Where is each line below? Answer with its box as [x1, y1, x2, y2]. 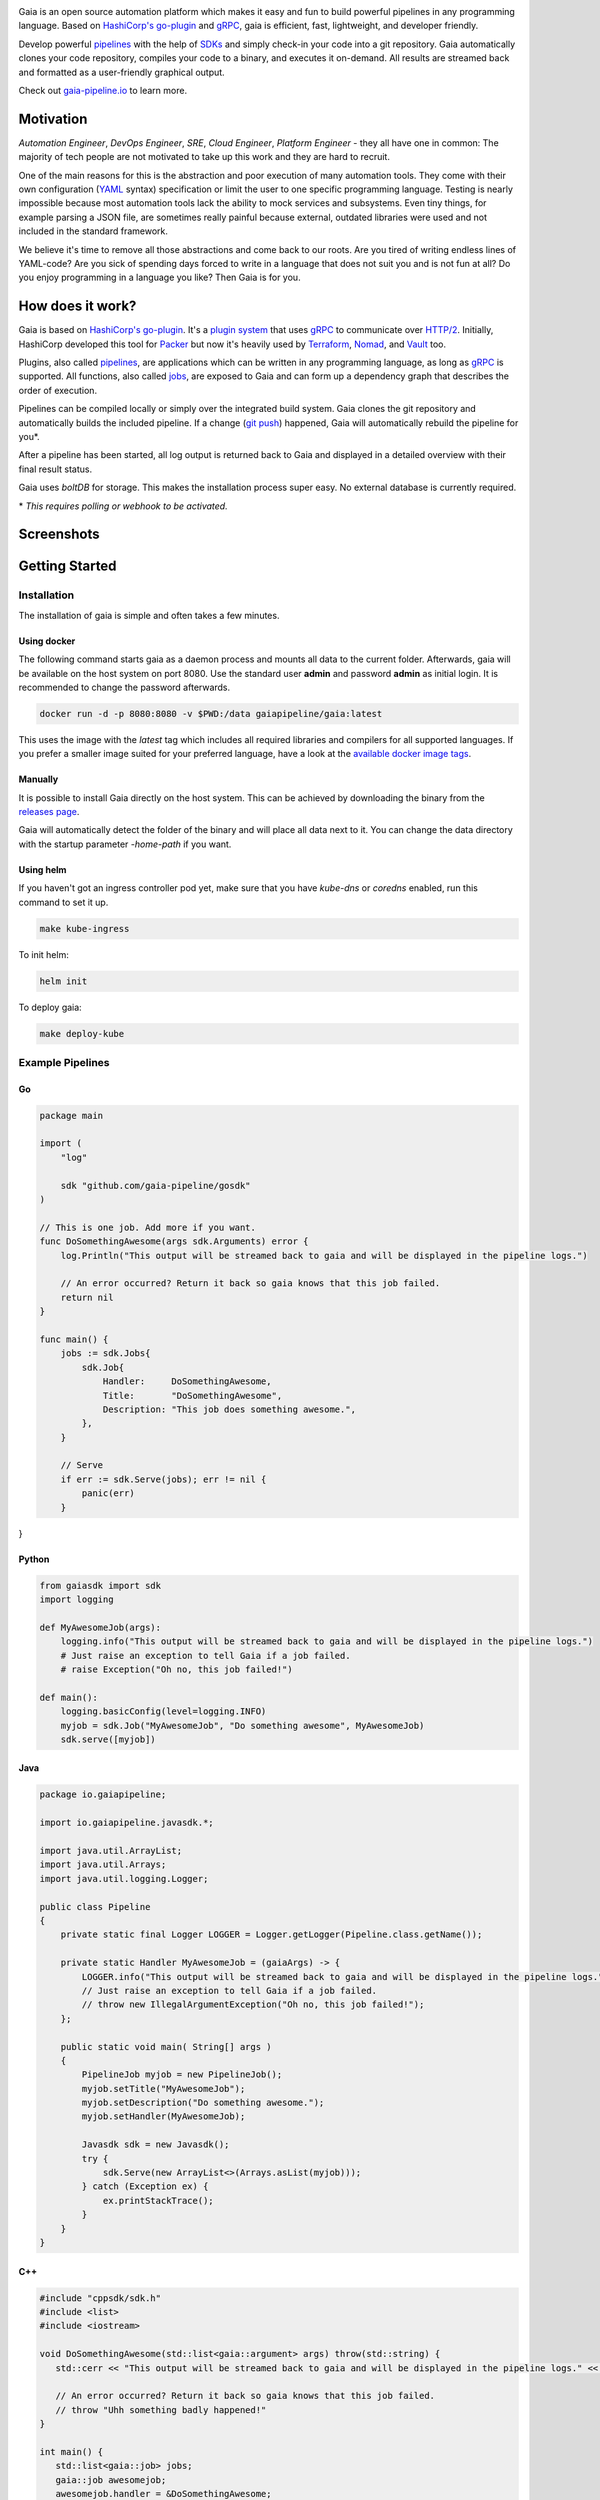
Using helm [18, 863, 67, 875]
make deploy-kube [39, 1028, 125, 1039]
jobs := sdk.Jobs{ [60, 1348, 151, 1359]
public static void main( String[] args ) [60, 2041, 272, 2052]
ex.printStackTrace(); [102, 2195, 214, 2206]
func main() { [39, 1333, 109, 1345]
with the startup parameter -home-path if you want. [18, 838, 232, 850]
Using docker [18, 635, 76, 647]
